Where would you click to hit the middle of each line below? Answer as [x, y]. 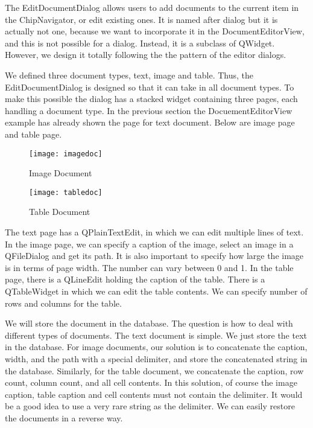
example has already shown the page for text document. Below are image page [150, 122]
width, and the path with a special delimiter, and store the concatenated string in [156, 358]
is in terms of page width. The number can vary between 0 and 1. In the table [149, 267]
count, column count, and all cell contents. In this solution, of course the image [151, 382]
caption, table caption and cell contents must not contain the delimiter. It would [154, 394]
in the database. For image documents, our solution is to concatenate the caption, [156, 347]
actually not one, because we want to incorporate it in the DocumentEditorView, [155, 31]
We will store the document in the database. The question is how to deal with [149, 323]
